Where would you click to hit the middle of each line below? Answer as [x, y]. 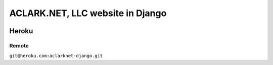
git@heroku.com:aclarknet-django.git [56, 56]
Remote [19, 45]
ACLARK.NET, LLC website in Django [88, 13]
